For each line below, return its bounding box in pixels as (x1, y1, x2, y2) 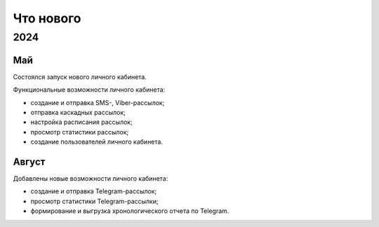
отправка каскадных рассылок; (30, 108, 126, 116)
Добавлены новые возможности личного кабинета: (13, 174, 168, 182)
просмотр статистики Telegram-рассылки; (30, 197, 159, 205)
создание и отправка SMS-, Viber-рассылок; (30, 98, 165, 106)
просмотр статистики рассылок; (30, 128, 129, 136)
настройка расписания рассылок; (30, 118, 133, 126)
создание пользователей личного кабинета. (30, 137, 163, 146)
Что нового (13, 11, 81, 26)
